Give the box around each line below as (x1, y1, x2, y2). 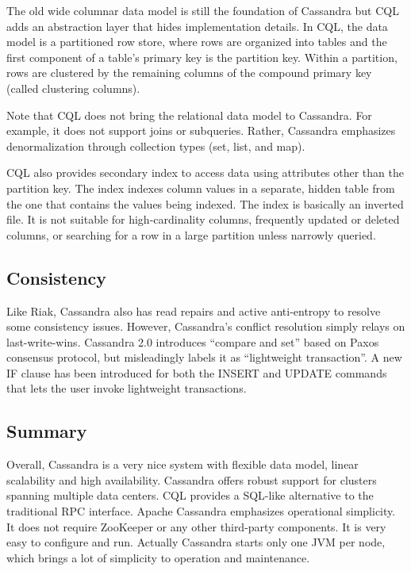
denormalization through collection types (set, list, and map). (6, 137, 305, 154)
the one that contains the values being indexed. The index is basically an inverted (6, 195, 404, 212)
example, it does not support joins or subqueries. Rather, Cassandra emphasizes (6, 122, 396, 139)
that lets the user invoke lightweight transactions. (6, 380, 247, 397)
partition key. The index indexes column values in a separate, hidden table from (6, 179, 395, 196)
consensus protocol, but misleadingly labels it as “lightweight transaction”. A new (6, 349, 402, 366)
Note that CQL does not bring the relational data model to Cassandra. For (6, 106, 372, 123)
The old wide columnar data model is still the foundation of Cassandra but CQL (6, 2, 399, 18)
